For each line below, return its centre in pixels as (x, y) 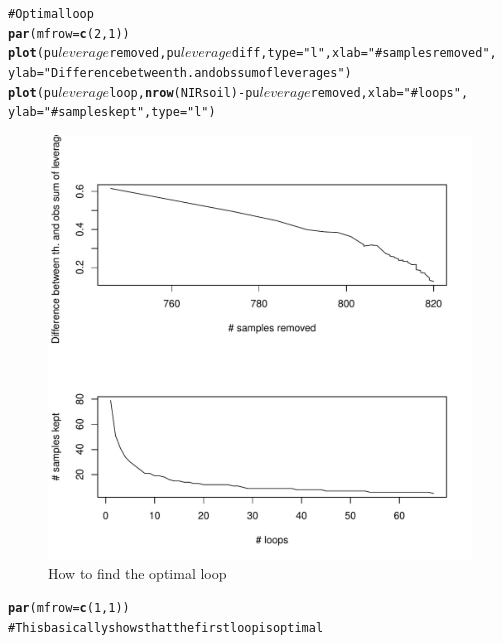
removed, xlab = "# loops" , (389, 92)
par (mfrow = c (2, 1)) (69, 33)
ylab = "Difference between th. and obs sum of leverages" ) (180, 72)
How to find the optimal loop (137, 572)
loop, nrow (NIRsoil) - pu (184, 92)
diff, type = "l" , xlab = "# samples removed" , (364, 53)
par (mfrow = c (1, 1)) (69, 608)
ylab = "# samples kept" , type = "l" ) (112, 112)
